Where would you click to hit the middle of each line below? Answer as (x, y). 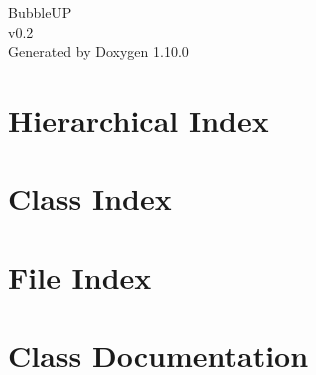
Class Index (90, 198)
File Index (80, 276)
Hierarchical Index (138, 119)
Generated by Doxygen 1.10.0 (98, 51)
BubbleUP (40, 12)
